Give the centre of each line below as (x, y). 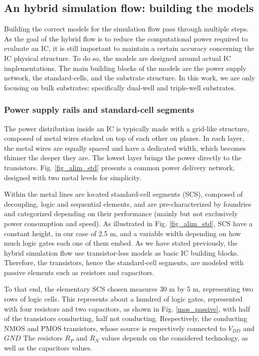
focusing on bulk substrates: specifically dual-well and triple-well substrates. (120, 87)
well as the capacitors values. (48, 348)
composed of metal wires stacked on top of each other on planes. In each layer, (124, 138)
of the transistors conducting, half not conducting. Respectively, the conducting (126, 318)
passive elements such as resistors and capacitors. (79, 272)
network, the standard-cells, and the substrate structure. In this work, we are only (130, 78)
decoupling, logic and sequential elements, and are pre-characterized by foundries (128, 203)
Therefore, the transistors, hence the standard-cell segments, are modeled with (124, 262)
